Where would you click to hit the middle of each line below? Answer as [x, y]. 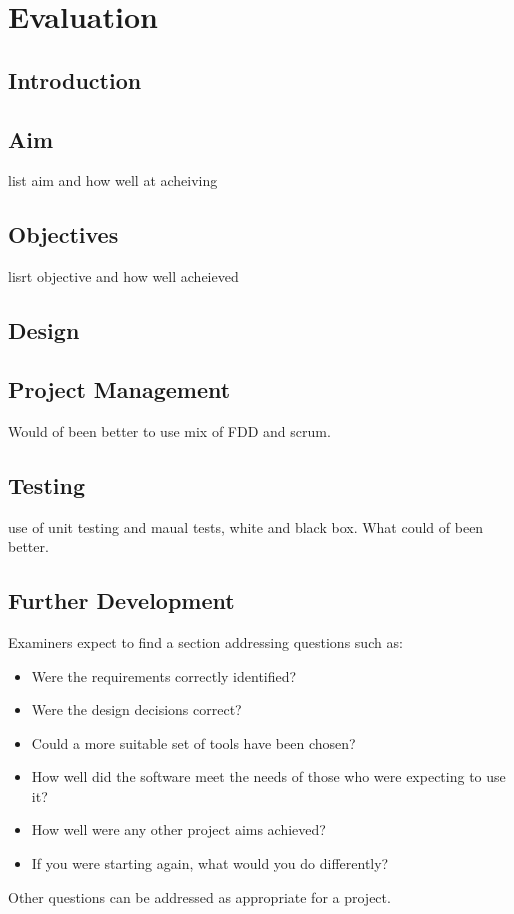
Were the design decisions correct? [136, 709]
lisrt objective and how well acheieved [123, 276]
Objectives [63, 234]
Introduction [75, 79]
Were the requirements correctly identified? [164, 675]
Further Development [121, 600]
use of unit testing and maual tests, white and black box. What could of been [246, 526]
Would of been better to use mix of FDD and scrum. [169, 430]
